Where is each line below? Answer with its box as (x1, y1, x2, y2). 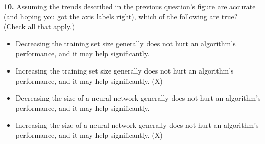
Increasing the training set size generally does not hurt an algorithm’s (15, 65, 234, 76)
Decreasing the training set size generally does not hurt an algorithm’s (15, 38, 236, 49)
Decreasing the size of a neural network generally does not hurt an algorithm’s (15, 92, 261, 103)
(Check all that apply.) (4, 21, 75, 32)
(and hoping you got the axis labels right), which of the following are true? (4, 11, 238, 21)
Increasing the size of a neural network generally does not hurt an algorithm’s (15, 119, 259, 130)
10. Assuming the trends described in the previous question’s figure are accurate (4, 1, 256, 11)
